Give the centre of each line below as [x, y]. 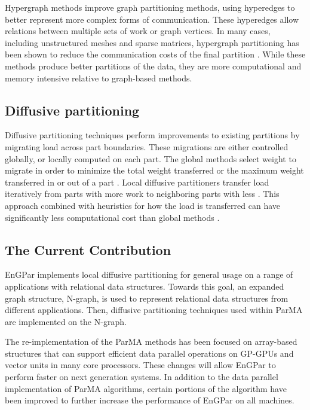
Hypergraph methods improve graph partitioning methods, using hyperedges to [150, 7]
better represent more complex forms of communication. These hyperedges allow [152, 19]
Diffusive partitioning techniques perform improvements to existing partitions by [152, 135]
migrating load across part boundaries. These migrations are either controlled [147, 146]
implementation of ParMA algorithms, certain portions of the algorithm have [146, 388]
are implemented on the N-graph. [66, 321]
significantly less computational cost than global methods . [112, 217]
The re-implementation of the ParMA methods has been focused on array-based [151, 341]
